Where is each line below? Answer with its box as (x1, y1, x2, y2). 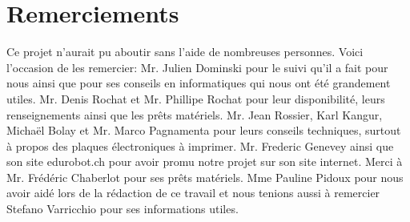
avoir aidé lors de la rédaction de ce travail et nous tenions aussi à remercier (6, 184, 380, 201)
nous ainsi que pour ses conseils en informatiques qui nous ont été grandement (6, 75, 391, 91)
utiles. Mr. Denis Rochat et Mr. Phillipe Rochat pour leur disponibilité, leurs (6, 90, 385, 107)
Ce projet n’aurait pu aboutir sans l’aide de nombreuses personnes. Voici (6, 43, 364, 60)
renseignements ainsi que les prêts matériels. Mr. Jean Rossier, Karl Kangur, (6, 106, 383, 123)
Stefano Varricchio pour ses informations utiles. (6, 200, 239, 217)
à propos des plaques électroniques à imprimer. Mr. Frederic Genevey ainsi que (6, 137, 394, 154)
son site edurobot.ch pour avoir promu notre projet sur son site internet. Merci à (6, 153, 403, 170)
